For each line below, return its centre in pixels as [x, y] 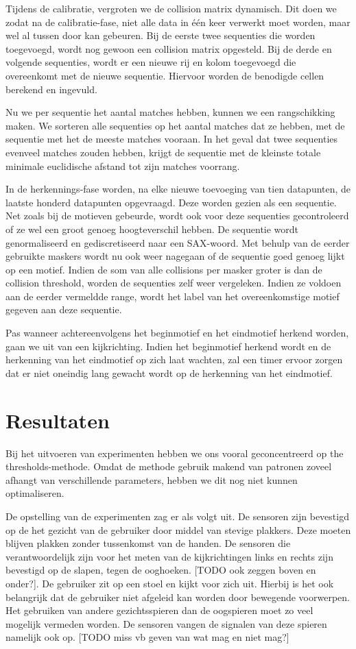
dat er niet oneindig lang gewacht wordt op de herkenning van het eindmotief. [169, 372]
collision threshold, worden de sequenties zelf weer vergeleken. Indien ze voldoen [174, 283]
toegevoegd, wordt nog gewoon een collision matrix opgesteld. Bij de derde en [169, 48]
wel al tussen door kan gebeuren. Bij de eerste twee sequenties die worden [161, 35]
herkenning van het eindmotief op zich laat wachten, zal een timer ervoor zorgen [174, 359]
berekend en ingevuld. [51, 89]
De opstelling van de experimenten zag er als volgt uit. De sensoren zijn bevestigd [177, 516]
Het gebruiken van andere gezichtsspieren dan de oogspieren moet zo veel [159, 610]
